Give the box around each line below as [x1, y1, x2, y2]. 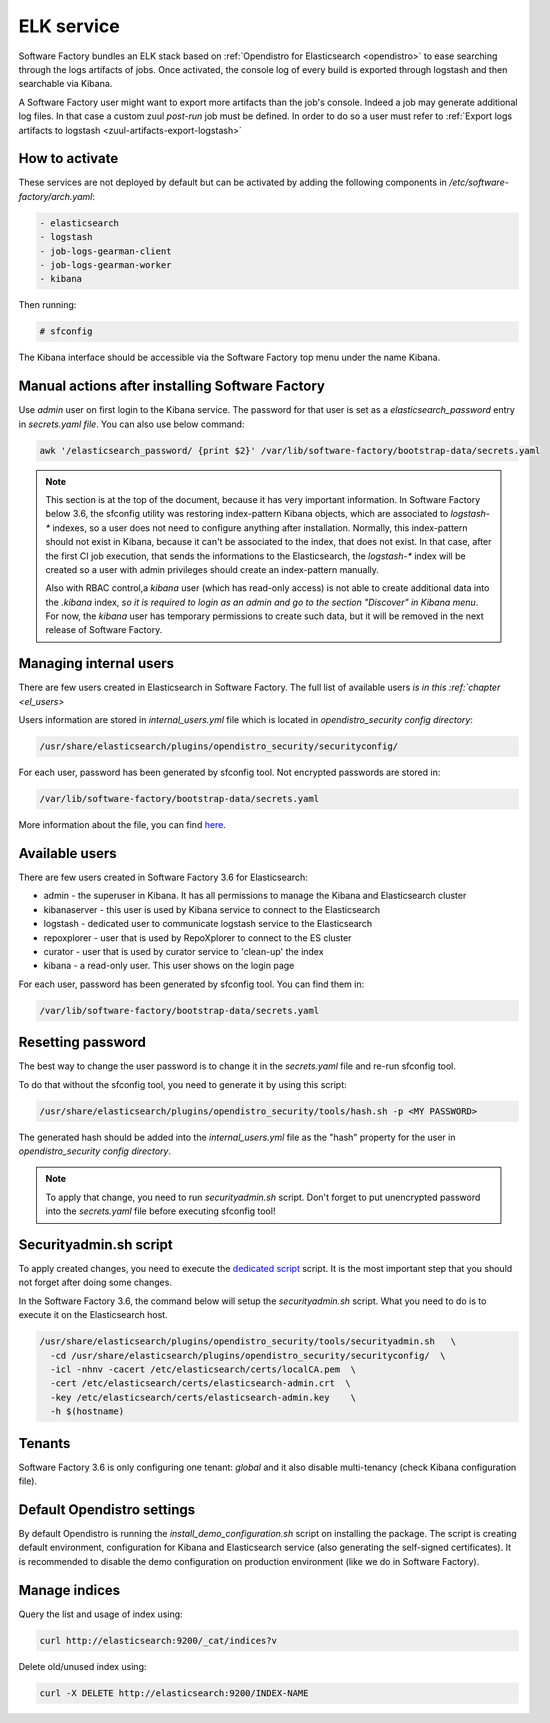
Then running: [18, 299, 77, 311]
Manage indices [18, 1581, 121, 1599]
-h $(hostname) [50, 1406, 125, 1417]
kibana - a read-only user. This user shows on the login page [43, 960, 295, 972]
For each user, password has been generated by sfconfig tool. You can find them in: [18, 978, 365, 990]
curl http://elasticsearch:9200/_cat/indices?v [39, 1635, 277, 1646]
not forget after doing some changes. [18, 1276, 172, 1289]
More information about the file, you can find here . [18, 819, 227, 831]
